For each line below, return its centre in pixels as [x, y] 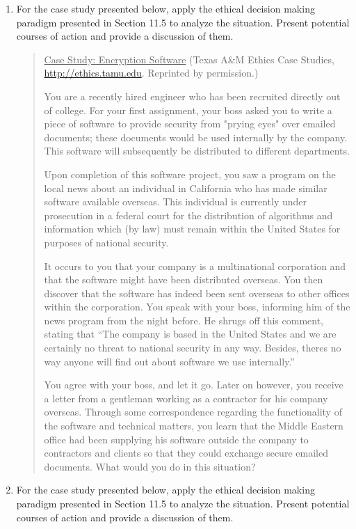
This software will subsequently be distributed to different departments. [197, 151]
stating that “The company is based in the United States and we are [190, 334]
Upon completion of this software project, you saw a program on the [190, 174]
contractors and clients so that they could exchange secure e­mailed [186, 453]
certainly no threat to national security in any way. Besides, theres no [193, 348]
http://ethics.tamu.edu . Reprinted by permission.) [151, 73]
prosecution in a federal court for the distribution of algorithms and [188, 215]
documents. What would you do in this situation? [150, 466]
